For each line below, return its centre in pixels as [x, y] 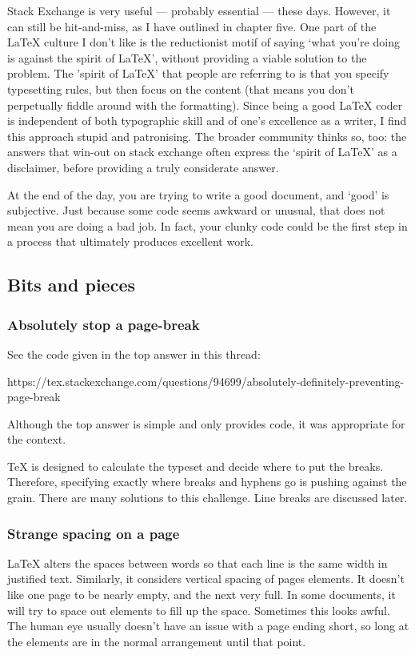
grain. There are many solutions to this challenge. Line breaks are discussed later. [207, 498]
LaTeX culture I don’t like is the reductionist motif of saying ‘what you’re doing [204, 42]
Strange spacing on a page [94, 533]
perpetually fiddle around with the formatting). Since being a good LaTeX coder [205, 104]
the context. [37, 439]
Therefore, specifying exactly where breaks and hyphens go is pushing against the [207, 482]
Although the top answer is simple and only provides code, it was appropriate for [206, 423]
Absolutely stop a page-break [104, 324]
